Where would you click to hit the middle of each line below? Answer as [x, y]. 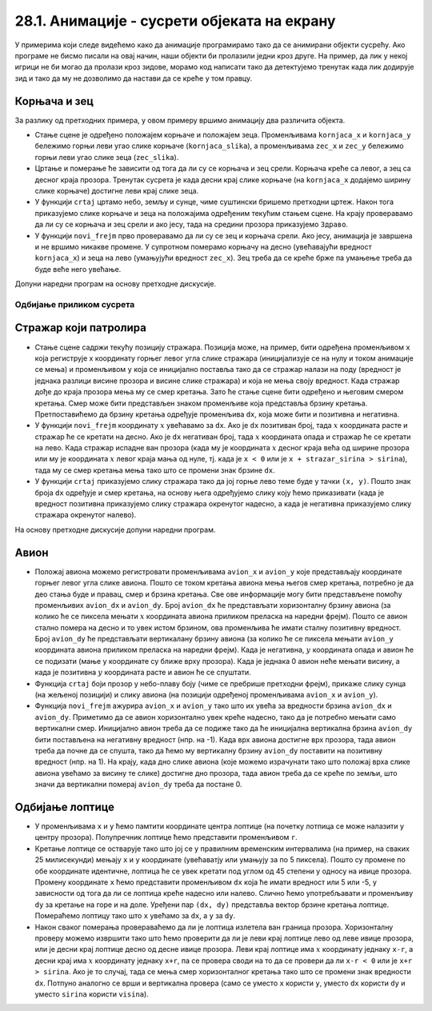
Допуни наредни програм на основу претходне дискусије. [115, 284]
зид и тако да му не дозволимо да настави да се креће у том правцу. [133, 78]
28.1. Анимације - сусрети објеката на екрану [175, 21]
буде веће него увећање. [78, 269]
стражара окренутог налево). [86, 515]
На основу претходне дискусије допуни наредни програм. [115, 529]
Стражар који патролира [81, 328]
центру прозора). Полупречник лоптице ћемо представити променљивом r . [166, 837]
